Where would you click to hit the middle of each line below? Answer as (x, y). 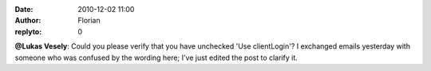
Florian (89, 21)
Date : (24, 9)
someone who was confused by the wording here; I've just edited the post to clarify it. (156, 57)
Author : (28, 21)
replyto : (28, 31)
